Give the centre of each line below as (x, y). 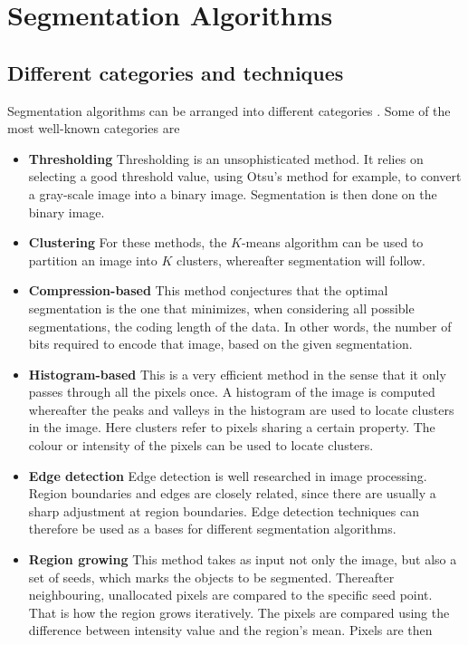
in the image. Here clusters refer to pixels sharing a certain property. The (232, 427)
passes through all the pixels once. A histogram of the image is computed (232, 392)
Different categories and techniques (176, 72)
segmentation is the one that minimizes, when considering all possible (221, 308)
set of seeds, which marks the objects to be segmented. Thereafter (211, 577)
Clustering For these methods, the (128, 242)
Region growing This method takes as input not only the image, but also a (243, 559)
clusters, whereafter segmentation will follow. (301, 260)
